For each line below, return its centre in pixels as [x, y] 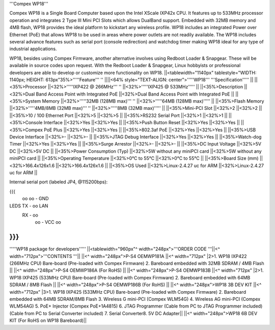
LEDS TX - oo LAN [29, 206]
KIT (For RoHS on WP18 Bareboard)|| [48, 321]
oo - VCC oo [48, 222]
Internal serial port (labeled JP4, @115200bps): [59, 182]
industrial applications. [33, 49]
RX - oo [30, 215]
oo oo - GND [35, 199]
